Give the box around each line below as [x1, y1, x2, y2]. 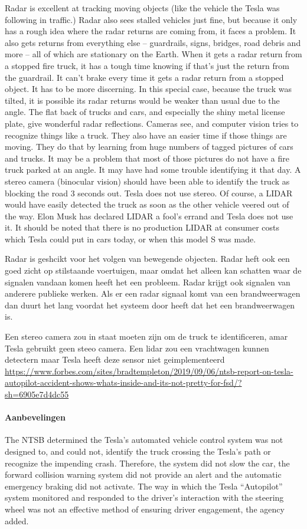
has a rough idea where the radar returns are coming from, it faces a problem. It [5, 25, 296, 37]
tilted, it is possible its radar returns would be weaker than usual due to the [5, 94, 280, 106]
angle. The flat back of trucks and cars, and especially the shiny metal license [5, 106, 285, 118]
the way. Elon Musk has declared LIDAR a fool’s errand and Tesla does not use [5, 209, 293, 222]
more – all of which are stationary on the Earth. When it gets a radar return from [5, 48, 302, 60]
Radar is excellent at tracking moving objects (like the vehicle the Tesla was [5, 2, 280, 14]
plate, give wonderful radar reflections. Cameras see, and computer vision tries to [5, 117, 299, 129]
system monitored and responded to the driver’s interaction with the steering [5, 491, 284, 504]
